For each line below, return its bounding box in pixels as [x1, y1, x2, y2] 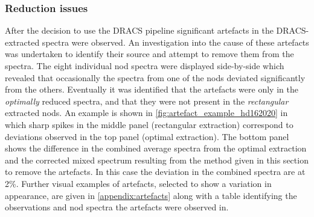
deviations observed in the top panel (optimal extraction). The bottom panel [5, 130, 289, 142]
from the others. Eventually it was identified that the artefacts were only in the [5, 83, 298, 96]
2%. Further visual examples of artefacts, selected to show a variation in [5, 177, 272, 189]
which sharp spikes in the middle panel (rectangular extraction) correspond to [5, 118, 293, 130]
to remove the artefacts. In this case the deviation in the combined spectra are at [5, 165, 306, 178]
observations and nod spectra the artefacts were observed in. [5, 201, 229, 213]
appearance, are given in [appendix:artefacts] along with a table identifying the [5, 189, 297, 201]
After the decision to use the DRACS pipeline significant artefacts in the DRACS [5, 24, 306, 37]
